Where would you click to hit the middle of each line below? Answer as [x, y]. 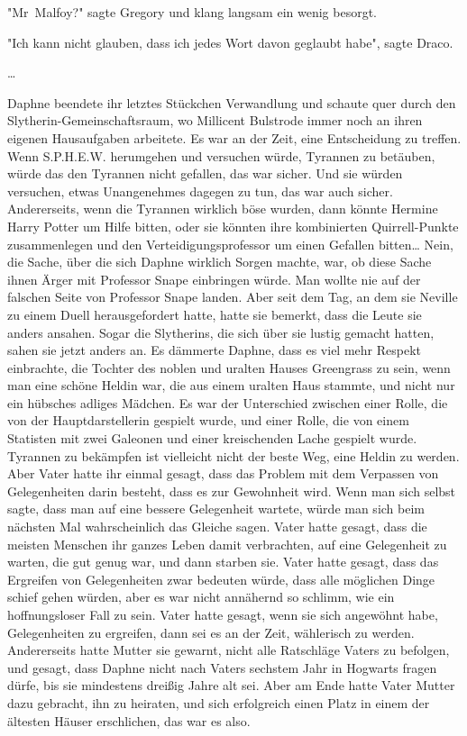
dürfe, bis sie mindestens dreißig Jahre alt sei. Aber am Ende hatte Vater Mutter [231, 685]
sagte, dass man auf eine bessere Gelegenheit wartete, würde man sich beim [216, 509]
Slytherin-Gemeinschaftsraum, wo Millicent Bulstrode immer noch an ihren [215, 120]
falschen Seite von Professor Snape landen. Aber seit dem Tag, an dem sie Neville [233, 297]
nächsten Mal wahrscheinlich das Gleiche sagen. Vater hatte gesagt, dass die [217, 527]
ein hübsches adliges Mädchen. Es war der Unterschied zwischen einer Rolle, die [228, 402]
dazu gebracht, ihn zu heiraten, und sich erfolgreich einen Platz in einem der [219, 702]
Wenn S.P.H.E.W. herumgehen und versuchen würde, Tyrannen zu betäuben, [221, 155]
